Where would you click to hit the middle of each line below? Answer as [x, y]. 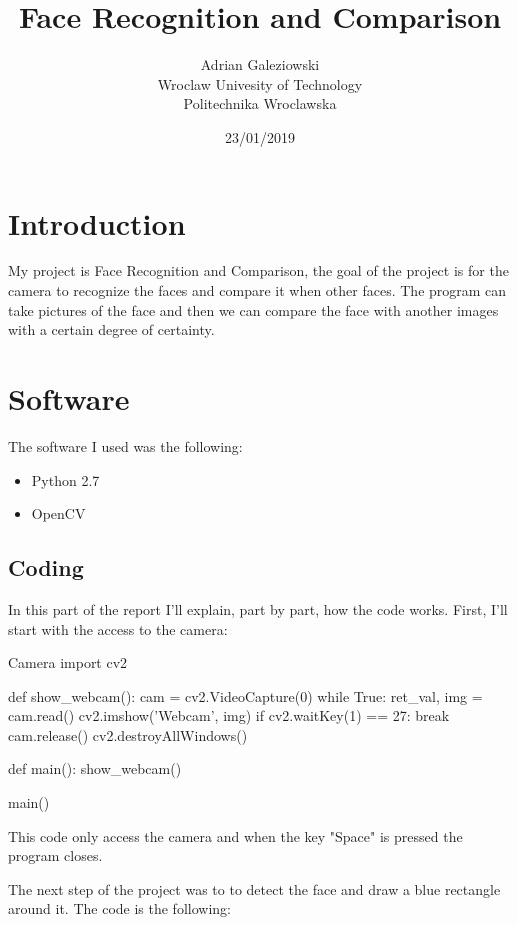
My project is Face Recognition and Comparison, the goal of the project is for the [258, 270]
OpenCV [58, 513]
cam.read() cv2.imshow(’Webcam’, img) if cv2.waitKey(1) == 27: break [229, 715]
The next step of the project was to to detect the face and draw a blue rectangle [254, 888]
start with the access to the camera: [118, 628]
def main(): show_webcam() [95, 768]
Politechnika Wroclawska [260, 103]
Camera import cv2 [68, 662]
